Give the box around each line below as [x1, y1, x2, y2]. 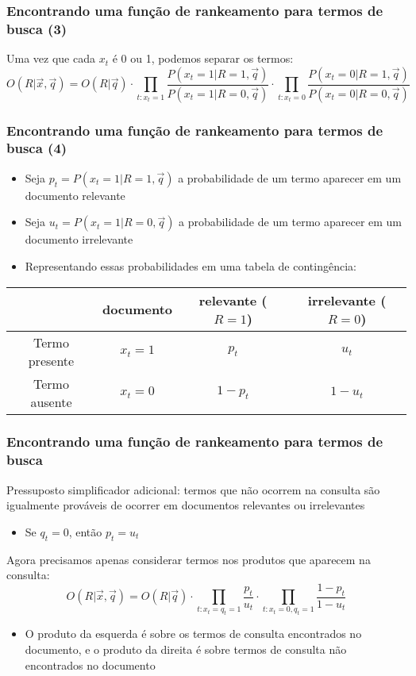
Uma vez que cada [6, 50, 95, 67]
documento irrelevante [25, 231, 133, 248]
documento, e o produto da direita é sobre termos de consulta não [25, 640, 347, 657]
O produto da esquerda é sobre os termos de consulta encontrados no [25, 625, 362, 642]
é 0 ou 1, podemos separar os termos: [112, 50, 294, 67]
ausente [30, 392, 72, 411]
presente [28, 351, 75, 370]
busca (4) [6, 138, 67, 158]
